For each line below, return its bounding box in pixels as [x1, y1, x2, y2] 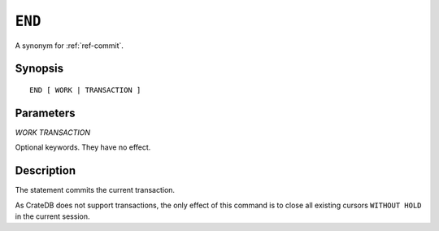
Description [15, 163, 76, 178]
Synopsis [15, 62, 64, 76]
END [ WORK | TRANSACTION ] [29, 85, 141, 94]
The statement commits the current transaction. [15, 185, 175, 195]
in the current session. [15, 211, 90, 221]
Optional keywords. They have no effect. [15, 142, 151, 152]
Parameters [15, 106, 76, 120]
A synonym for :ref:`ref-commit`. [15, 41, 124, 50]
